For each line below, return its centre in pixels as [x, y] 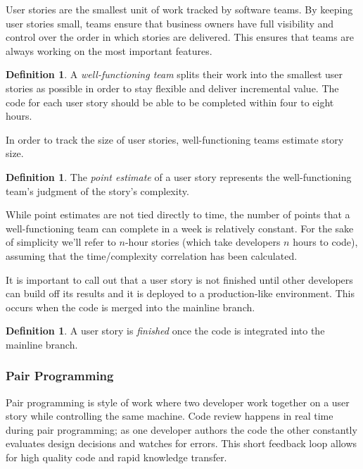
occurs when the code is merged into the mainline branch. [130, 307]
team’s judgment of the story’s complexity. [97, 190]
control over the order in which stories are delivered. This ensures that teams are [180, 37]
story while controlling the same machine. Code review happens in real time [170, 416]
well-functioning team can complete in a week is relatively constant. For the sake [180, 228]
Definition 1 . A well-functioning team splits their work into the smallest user [174, 74]
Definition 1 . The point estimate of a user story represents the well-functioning [179, 176]
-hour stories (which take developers [203, 242]
